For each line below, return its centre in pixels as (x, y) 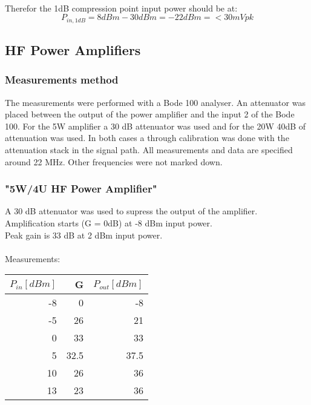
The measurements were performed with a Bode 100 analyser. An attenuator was (155, 102)
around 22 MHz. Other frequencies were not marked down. (114, 161)
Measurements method (62, 80)
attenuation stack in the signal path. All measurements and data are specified (149, 150)
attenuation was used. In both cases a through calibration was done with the (147, 138)
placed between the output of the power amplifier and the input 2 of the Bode (150, 114)
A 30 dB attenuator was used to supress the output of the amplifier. (131, 211)
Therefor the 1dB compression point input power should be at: (121, 8)
